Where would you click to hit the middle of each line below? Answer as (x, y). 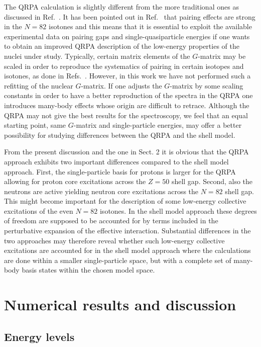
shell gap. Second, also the (212, 181)
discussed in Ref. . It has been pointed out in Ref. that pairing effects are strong (130, 16)
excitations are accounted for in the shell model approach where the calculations (127, 250)
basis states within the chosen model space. (88, 270)
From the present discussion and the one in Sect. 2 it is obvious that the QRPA (126, 152)
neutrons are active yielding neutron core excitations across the (101, 191)
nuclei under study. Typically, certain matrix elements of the (97, 56)
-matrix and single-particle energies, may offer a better (158, 125)
